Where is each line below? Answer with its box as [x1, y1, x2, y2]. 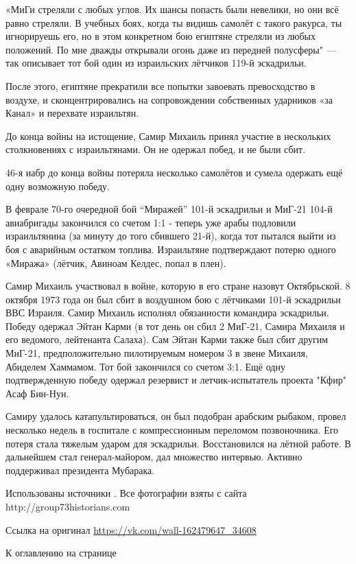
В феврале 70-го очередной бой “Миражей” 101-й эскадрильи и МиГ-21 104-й [5, 202, 333, 216]
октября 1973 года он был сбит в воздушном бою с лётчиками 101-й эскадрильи [5, 292, 341, 306]
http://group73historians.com [5, 500, 130, 513]
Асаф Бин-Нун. [5, 386, 69, 400]
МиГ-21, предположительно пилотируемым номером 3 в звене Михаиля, [5, 346, 308, 360]
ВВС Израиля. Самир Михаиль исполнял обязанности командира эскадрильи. [5, 305, 329, 320]
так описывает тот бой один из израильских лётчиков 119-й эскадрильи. [5, 56, 307, 70]
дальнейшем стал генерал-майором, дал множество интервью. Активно [5, 449, 302, 464]
